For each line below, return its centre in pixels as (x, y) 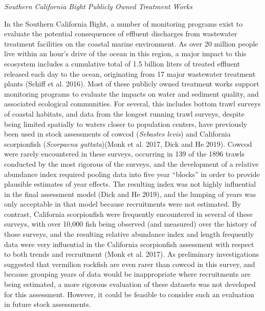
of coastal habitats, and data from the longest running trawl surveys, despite (124, 113)
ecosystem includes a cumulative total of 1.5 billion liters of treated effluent (122, 63)
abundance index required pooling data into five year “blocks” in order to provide (132, 174)
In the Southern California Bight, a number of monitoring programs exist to (124, 23)
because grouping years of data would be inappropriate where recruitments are (127, 274)
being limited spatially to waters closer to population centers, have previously (126, 124)
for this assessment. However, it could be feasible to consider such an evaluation (129, 294)
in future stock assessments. (48, 304)
